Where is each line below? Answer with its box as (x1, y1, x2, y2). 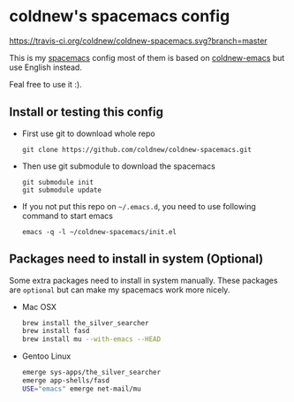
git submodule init (21, 178, 94, 186)
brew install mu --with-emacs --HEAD (21, 335, 162, 344)
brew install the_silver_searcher (21, 318, 149, 328)
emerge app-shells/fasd (21, 376, 110, 385)
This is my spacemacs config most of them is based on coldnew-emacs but (9, 52, 285, 63)
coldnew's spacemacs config (9, 6, 230, 27)
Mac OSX (21, 301, 57, 312)
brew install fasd (21, 327, 90, 336)
